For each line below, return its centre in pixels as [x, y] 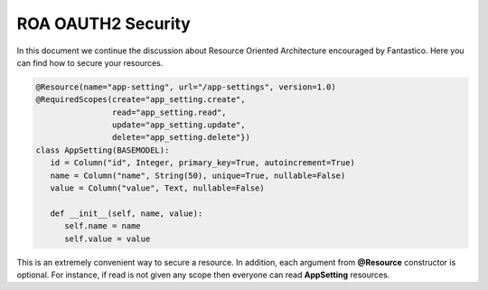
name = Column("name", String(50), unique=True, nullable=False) [198, 175]
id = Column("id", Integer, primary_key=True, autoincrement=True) [203, 163]
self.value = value [108, 239]
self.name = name [103, 226]
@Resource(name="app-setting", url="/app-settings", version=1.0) [186, 87]
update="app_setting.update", [178, 125]
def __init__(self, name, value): [127, 213]
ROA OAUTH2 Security [104, 23]
